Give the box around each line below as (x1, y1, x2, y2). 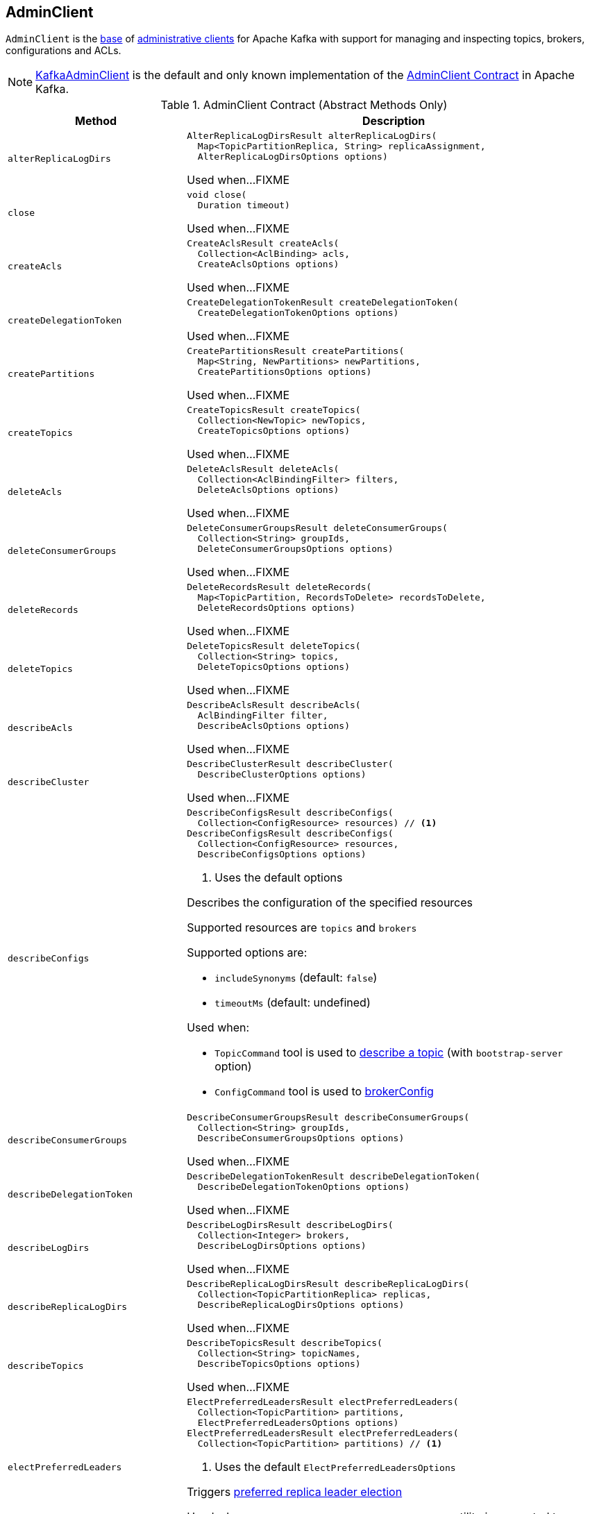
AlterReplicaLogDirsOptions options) (197, 151, 388, 162)
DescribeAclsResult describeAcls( (187, 700, 361, 711)
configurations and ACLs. (6, 44, 121, 57)
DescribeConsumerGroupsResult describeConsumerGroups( (187, 1112, 470, 1123)
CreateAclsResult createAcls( (187, 238, 339, 249)
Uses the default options (214, 870, 343, 885)
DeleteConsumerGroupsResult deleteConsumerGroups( (187, 523, 448, 534)
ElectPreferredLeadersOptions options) (197, 1418, 399, 1429)
